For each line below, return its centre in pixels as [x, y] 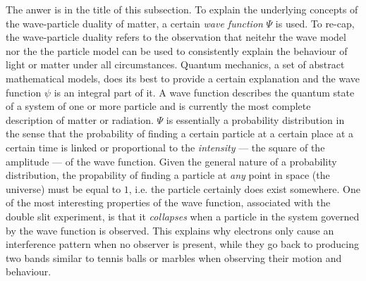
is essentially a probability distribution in [255, 119]
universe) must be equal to [63, 188]
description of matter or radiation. [80, 119]
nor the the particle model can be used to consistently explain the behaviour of [177, 50]
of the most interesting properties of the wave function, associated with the [168, 202]
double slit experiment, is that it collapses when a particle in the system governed [183, 216]
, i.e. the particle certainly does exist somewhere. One [244, 188]
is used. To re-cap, [315, 23]
